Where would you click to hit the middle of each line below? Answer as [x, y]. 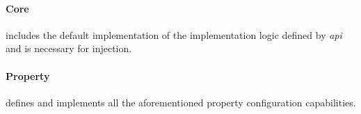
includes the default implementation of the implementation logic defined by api [174, 34]
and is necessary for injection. [69, 48]
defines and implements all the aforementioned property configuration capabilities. [181, 102]
